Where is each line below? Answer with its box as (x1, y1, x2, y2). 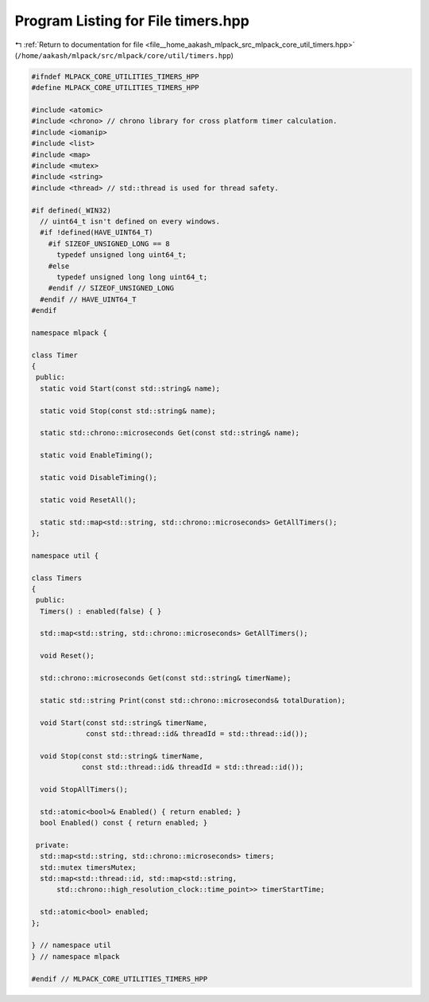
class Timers (31, 573, 83, 583)
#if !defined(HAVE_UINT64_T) (40, 228, 154, 237)
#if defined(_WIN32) (31, 205, 111, 215)
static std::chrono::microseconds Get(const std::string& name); (40, 428, 300, 438)
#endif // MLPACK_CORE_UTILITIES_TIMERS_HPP (31, 974, 208, 983)
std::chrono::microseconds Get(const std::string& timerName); (40, 673, 292, 683)
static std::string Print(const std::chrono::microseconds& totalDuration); (40, 696, 346, 704)
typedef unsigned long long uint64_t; (56, 272, 208, 282)
